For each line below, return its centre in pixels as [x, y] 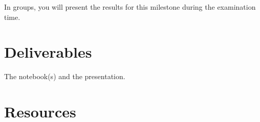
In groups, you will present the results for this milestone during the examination [130, 7]
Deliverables [48, 52]
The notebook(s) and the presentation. [65, 76]
